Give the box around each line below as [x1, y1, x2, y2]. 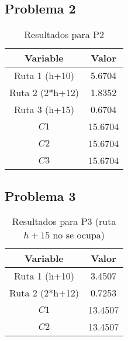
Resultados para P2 [24, 28, 105, 42]
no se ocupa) [53, 228, 105, 242]
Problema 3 [5, 186, 76, 204]
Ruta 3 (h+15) [14, 103, 74, 117]
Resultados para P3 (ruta [12, 214, 116, 229]
